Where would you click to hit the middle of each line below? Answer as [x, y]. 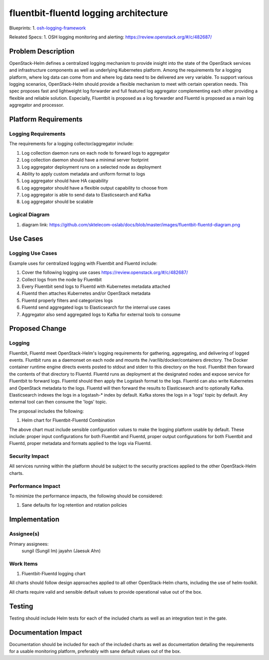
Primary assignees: [29, 544]
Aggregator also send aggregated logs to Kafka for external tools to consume [101, 314]
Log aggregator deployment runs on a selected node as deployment [91, 167]
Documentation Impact [46, 632]
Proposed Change [38, 329]
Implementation [34, 520]
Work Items [23, 564]
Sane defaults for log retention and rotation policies [74, 505]
